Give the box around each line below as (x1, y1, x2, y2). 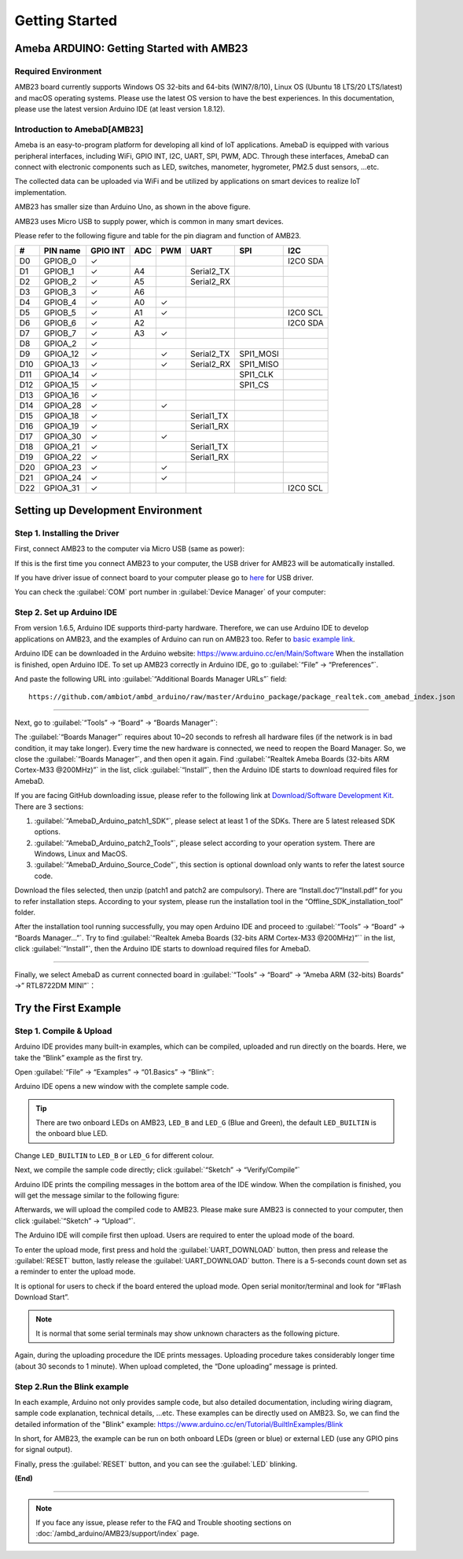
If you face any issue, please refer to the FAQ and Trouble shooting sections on (35, 1518, 292, 1527)
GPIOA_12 (43, 348, 79, 359)
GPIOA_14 (43, 370, 80, 381)
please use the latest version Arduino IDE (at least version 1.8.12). (14, 105, 226, 114)
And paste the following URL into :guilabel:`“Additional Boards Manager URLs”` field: (14, 675, 287, 683)
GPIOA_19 (43, 421, 79, 432)
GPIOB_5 (43, 307, 76, 318)
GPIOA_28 (43, 400, 82, 411)
